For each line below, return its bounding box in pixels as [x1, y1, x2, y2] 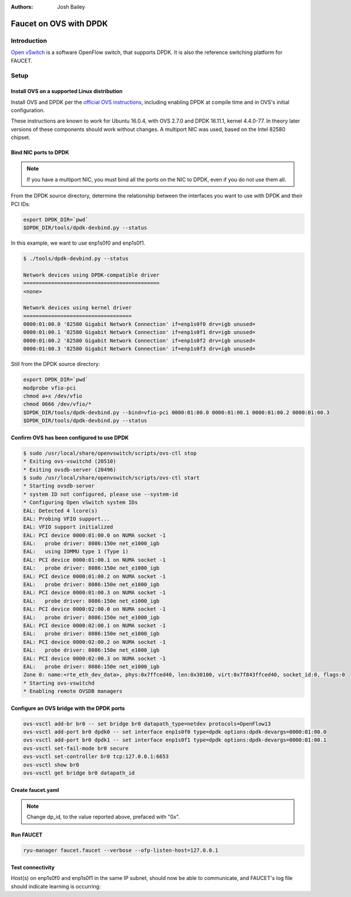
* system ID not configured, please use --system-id [23, 490, 178, 497]
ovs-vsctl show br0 [23, 761, 79, 768]
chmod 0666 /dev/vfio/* [23, 401, 92, 408]
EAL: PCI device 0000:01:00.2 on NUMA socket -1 [23, 573, 166, 580]
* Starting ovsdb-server [23, 483, 95, 489]
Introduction [11, 36, 47, 45]
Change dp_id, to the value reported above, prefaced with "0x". [26, 813, 180, 821]
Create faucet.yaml [11, 786, 59, 793]
